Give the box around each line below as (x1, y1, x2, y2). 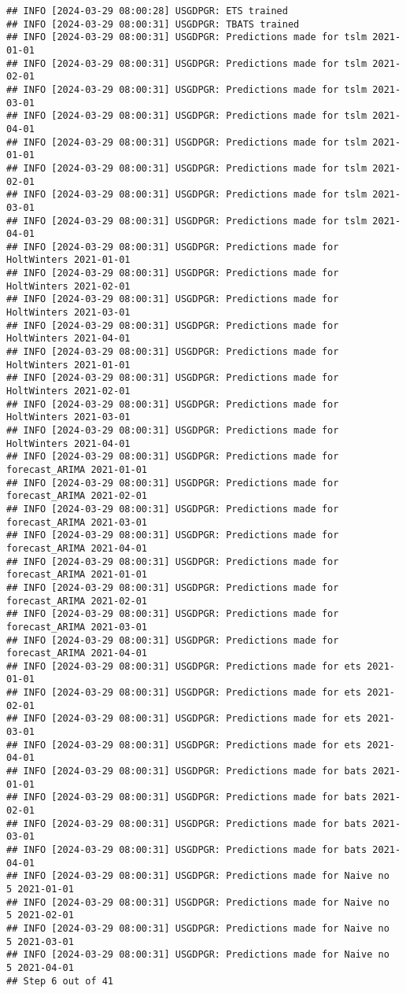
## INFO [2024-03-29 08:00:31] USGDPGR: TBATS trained (6, 18, 300, 30)
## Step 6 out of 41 (6, 975, 114, 987)
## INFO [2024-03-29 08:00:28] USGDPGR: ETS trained (6, 6, 288, 17)
